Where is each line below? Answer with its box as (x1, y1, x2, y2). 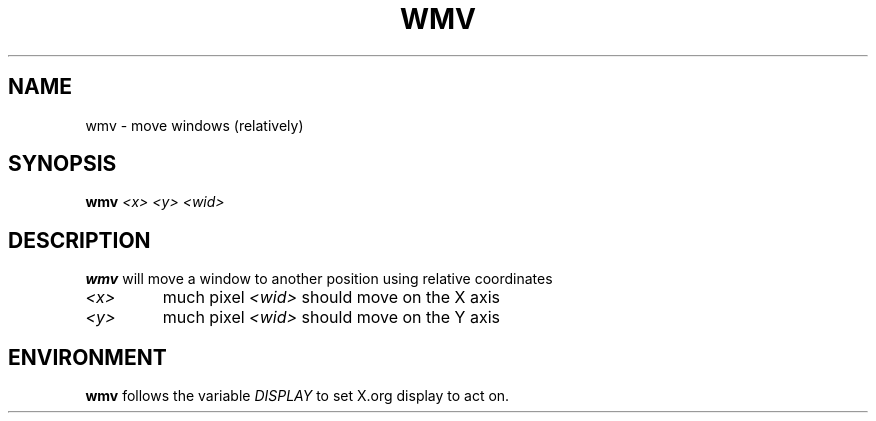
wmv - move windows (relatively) (85, 116, 304, 134)
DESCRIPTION (8, 227, 151, 253)
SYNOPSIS (8, 151, 117, 177)
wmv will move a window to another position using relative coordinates (85, 270, 553, 288)
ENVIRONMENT (8, 344, 167, 370)
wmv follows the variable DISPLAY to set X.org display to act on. (85, 387, 510, 405)
